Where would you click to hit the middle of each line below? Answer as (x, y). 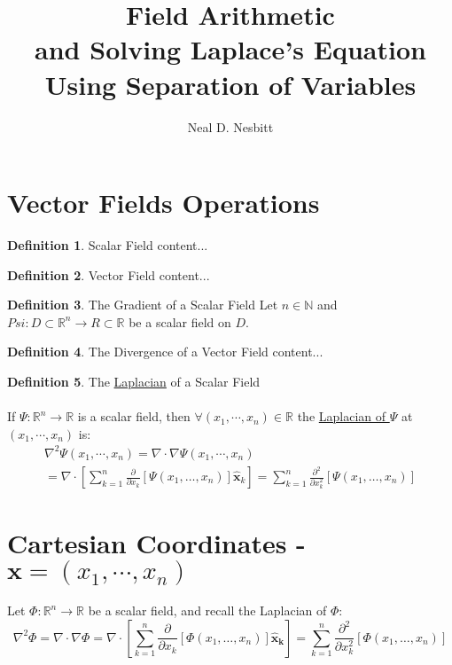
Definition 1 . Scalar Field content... (108, 245)
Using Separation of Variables (230, 84)
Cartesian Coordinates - (156, 543)
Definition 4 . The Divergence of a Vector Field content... (165, 352)
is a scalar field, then (134, 416)
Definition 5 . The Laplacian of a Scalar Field (134, 381)
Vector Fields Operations (164, 203)
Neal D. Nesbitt (230, 126)
